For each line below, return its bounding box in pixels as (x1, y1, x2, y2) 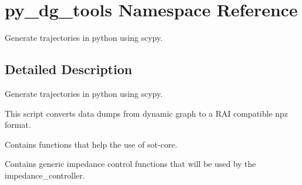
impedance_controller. (5, 169, 85, 181)
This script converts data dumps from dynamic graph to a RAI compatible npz (5, 107, 288, 119)
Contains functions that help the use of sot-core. (5, 138, 178, 150)
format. (5, 118, 31, 131)
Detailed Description (5, 60, 133, 78)
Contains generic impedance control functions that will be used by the (5, 158, 256, 170)
